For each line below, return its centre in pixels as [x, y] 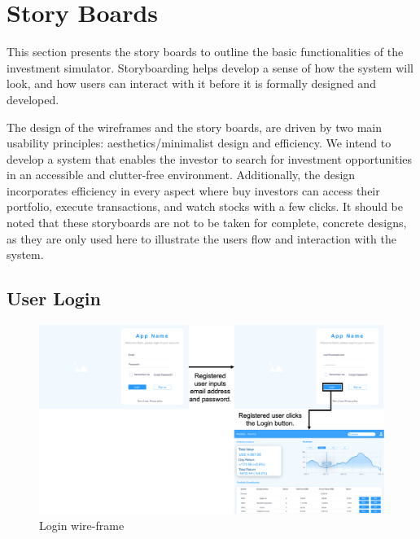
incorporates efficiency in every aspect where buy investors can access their [193, 190]
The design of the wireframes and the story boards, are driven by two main [194, 127]
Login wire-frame [82, 525]
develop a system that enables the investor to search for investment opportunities [210, 158]
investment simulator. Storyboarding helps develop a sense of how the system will [210, 67]
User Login [54, 298]
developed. [33, 99]
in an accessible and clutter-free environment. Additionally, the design [181, 175]
